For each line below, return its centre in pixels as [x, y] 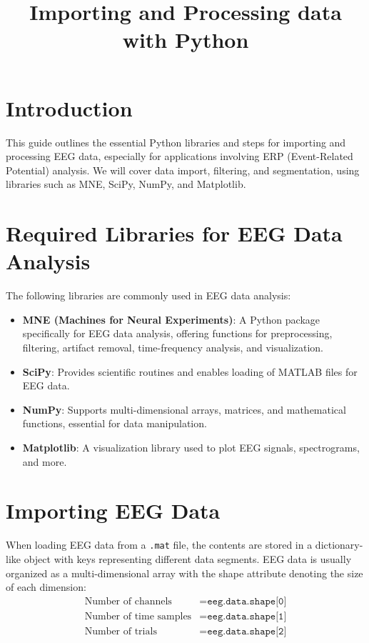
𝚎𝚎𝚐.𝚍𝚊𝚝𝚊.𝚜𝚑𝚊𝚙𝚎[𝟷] [247, 616]
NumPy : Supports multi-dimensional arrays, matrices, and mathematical [184, 409]
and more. [45, 461]
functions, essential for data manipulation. [115, 423]
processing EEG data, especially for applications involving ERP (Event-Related [180, 156]
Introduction [69, 108]
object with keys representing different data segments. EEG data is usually [188, 558]
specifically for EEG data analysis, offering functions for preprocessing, [177, 333]
